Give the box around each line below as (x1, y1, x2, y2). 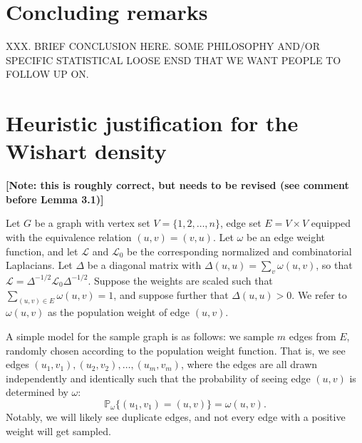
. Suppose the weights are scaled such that (88, 273, 273, 287)
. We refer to (291, 287, 347, 302)
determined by (6, 385, 68, 399)
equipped (311, 215, 351, 230)
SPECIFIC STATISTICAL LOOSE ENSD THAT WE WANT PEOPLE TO (6, 52, 341, 67)
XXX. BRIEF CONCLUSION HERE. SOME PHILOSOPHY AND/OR (6, 39, 321, 54)
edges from (289, 329, 336, 344)
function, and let (6, 243, 78, 258)
